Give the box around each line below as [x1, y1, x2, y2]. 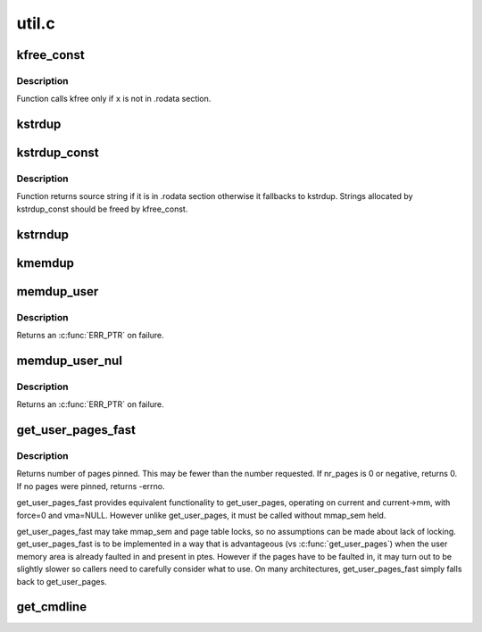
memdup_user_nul [16, 353, 122, 368]
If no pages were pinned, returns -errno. [16, 480, 165, 491]
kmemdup [16, 255, 75, 270]
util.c [16, 13, 55, 33]
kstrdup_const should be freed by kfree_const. [16, 204, 188, 214]
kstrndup [16, 227, 69, 242]
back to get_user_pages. [16, 576, 107, 586]
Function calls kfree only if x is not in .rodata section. [16, 94, 212, 104]
